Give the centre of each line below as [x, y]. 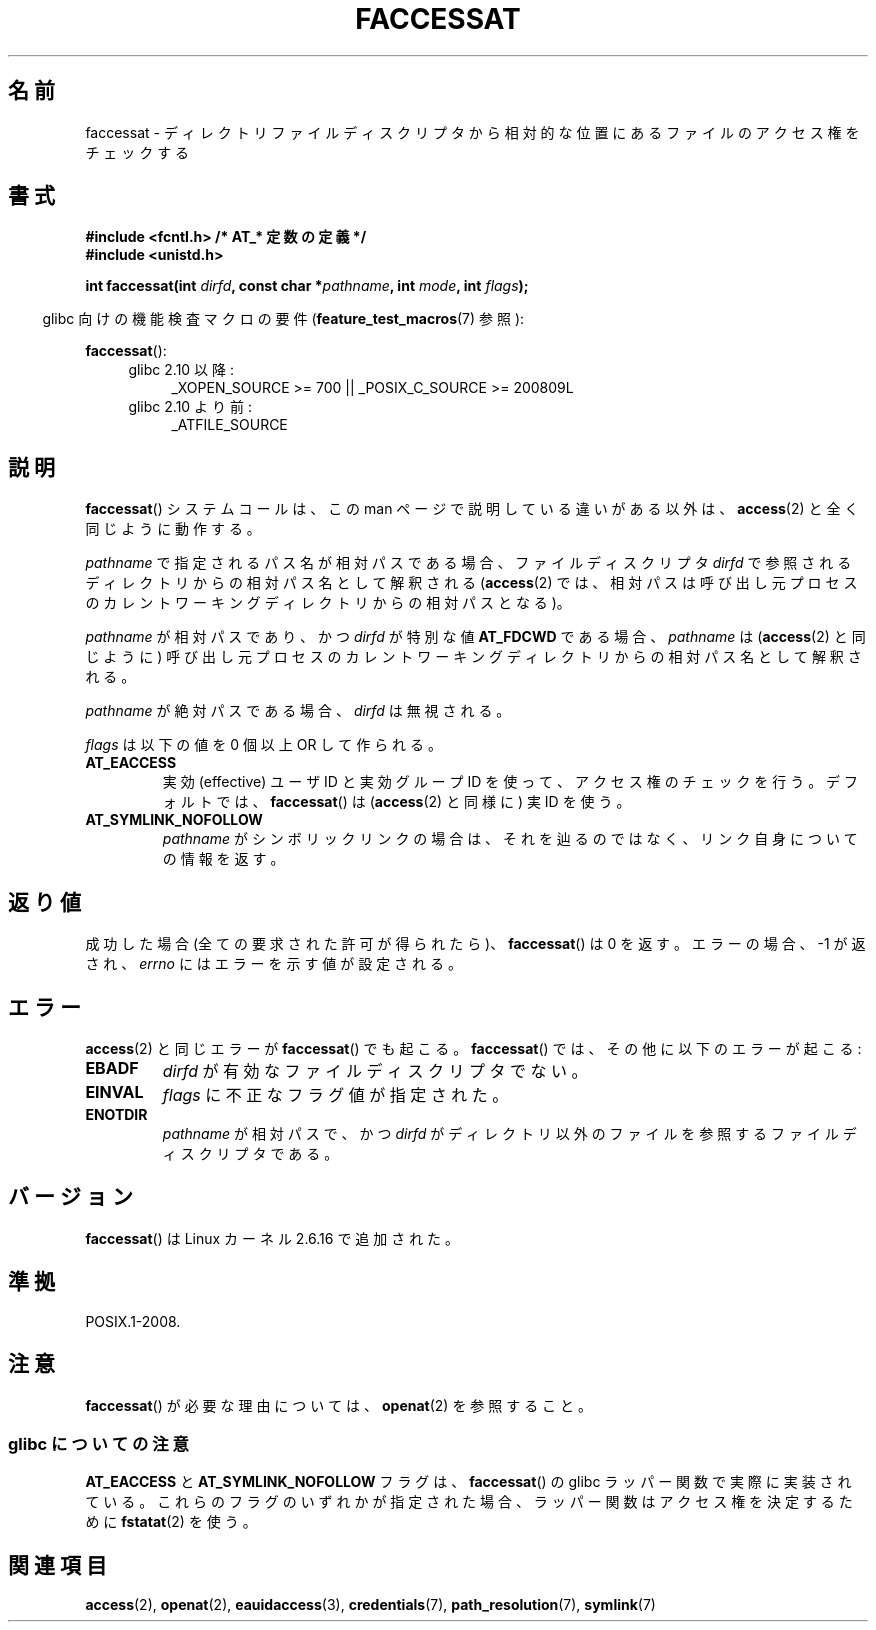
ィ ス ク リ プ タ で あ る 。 [250, 1153]
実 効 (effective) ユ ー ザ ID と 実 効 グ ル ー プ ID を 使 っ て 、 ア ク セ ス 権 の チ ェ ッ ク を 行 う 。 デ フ [510, 782]
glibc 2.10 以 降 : [181, 370]
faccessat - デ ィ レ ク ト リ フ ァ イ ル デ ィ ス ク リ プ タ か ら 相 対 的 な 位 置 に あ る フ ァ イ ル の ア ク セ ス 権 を [472, 132]
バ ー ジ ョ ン [70, 1197]
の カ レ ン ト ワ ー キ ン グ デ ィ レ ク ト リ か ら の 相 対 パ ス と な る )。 [328, 603]
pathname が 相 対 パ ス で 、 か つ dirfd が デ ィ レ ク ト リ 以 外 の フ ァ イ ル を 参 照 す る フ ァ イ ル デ [509, 1133]
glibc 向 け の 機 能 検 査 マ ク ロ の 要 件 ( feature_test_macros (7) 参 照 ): [283, 319]
